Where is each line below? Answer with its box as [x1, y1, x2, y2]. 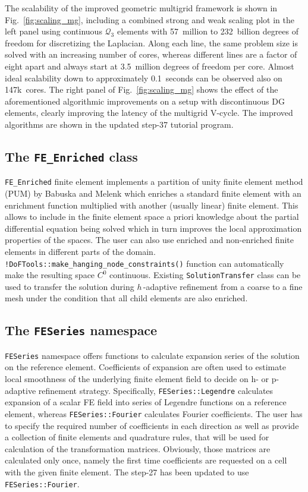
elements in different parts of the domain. [5, 245, 156, 257]
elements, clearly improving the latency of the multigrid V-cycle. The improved [5, 106, 293, 119]
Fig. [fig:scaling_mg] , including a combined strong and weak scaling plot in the [5, 13, 295, 26]
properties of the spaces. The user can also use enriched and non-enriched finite [5, 234, 294, 246]
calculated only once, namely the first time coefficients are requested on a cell [5, 454, 287, 466]
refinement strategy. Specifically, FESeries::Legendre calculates [38, 384, 274, 396]
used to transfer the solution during [5, 280, 134, 292]
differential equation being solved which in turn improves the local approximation [5, 222, 302, 234]
